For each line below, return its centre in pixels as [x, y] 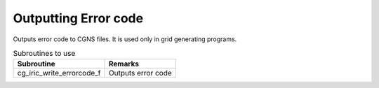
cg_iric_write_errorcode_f [59, 73]
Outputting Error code [78, 18]
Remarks [124, 64]
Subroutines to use [44, 54]
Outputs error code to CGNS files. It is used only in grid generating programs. [125, 39]
